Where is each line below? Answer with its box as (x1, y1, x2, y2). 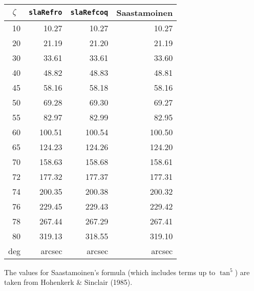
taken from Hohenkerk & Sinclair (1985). (4, 277, 133, 287)
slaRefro (29, 8, 62, 17)
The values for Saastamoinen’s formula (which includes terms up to (4, 266, 216, 277)
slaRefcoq (70, 8, 109, 17)
